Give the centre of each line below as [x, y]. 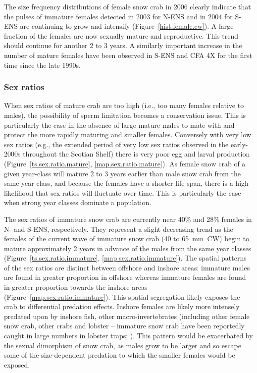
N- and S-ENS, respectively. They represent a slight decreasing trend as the [119, 229]
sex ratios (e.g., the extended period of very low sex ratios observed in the [116, 144]
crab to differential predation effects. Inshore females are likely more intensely [122, 306]
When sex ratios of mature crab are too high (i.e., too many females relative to [124, 105]
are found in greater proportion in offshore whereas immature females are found [125, 277]
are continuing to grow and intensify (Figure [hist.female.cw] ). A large [127, 26]
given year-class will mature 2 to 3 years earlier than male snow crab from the [123, 173]
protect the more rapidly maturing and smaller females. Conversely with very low [128, 134]
